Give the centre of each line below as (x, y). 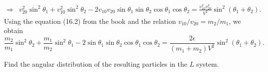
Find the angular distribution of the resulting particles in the (96, 64)
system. (207, 64)
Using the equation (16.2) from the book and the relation (90, 21)
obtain (13, 30)
